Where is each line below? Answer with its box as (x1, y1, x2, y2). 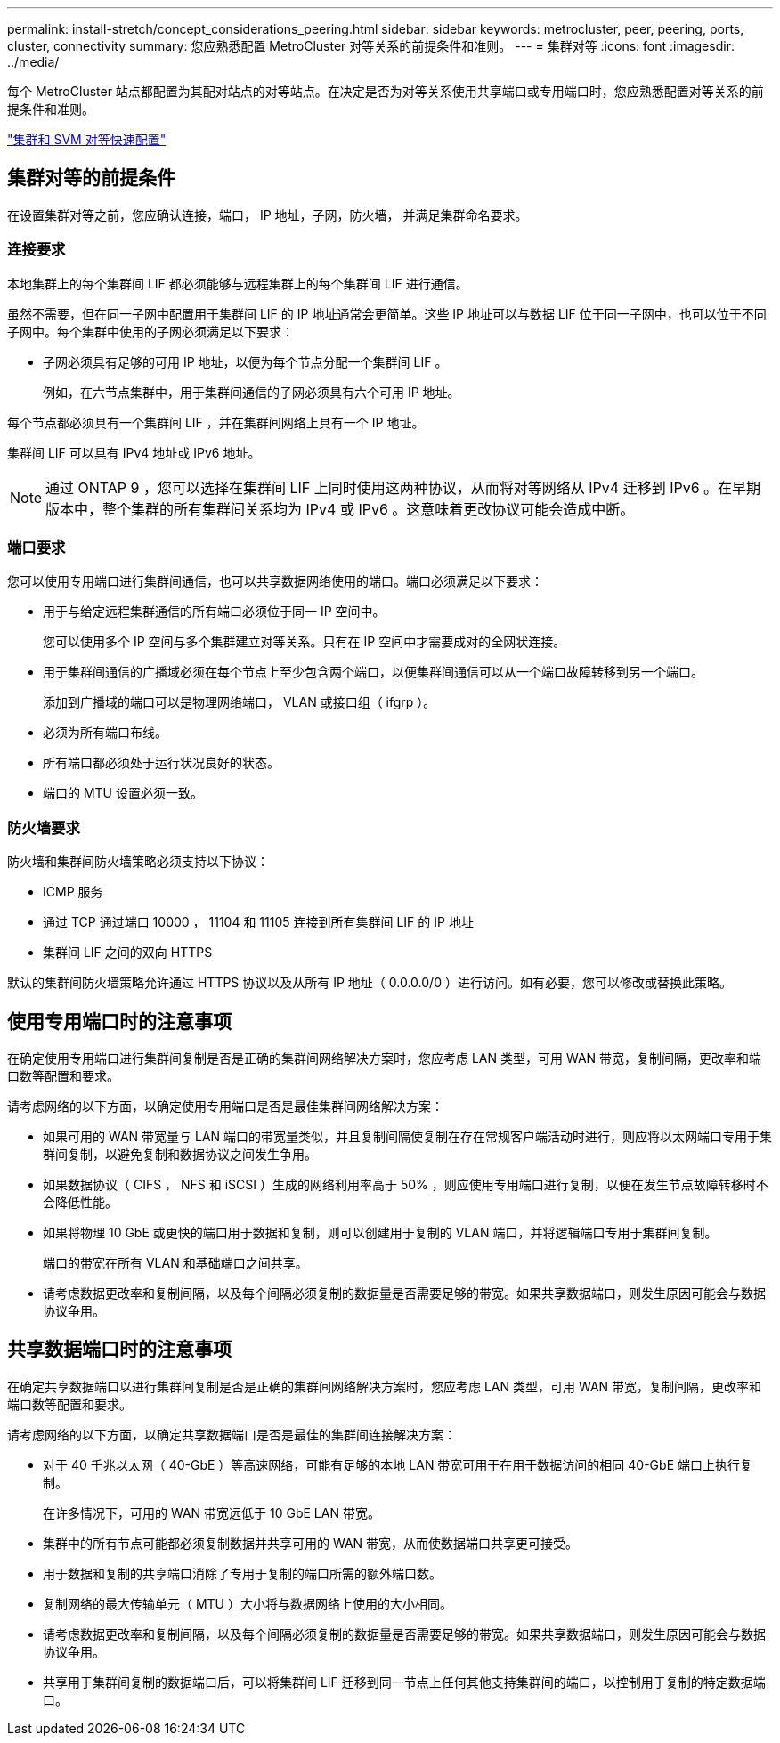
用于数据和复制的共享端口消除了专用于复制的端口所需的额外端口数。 (43, 1565, 442, 1581)
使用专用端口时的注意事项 (7, 1009, 232, 1033)
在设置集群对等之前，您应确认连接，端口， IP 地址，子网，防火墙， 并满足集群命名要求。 (7, 207, 528, 223)
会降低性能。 (43, 1194, 118, 1210)
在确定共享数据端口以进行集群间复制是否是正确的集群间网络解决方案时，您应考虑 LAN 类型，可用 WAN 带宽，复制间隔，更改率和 (7, 1378, 762, 1394)
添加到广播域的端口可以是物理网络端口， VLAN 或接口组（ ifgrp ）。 (43, 694, 436, 710)
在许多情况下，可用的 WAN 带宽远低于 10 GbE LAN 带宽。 (43, 1504, 380, 1520)
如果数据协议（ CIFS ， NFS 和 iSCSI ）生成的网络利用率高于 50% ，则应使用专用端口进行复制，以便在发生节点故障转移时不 (43, 1176, 768, 1192)
